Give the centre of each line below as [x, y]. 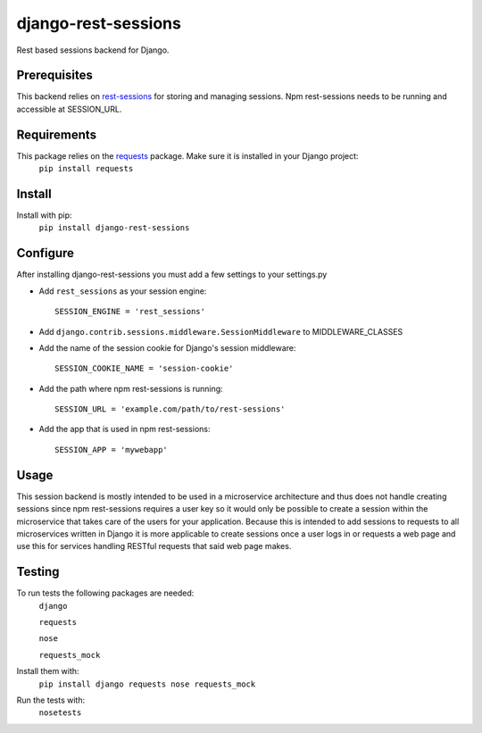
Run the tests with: [50, 700]
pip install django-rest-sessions [114, 228]
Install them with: [48, 671]
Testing [38, 572]
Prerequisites [54, 75]
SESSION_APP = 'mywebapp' [112, 450]
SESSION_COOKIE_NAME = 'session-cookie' [144, 369]
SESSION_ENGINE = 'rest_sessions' [130, 312]
